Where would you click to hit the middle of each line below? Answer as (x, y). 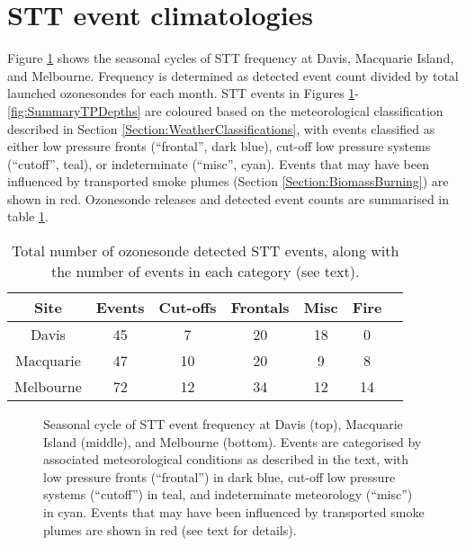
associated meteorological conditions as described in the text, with (226, 459)
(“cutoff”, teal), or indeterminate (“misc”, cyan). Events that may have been (218, 163)
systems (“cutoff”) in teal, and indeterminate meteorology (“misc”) (228, 494)
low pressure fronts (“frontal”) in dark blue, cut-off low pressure (220, 476)
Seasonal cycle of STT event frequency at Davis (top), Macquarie (223, 424)
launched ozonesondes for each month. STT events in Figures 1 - (184, 93)
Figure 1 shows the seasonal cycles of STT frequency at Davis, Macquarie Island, (231, 58)
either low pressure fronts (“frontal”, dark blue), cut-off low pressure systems (219, 146)
